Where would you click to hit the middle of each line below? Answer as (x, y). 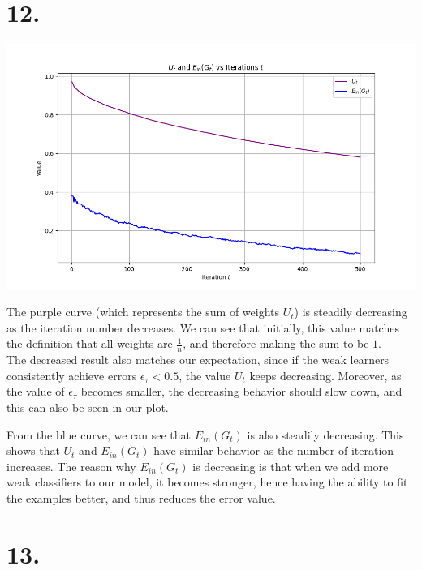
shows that (33, 450)
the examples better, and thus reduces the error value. (141, 497)
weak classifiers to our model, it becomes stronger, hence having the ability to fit (207, 482)
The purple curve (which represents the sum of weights (143, 312)
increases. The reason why (71, 466)
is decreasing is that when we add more (291, 466)
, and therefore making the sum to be (276, 343)
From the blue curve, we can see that (99, 434)
